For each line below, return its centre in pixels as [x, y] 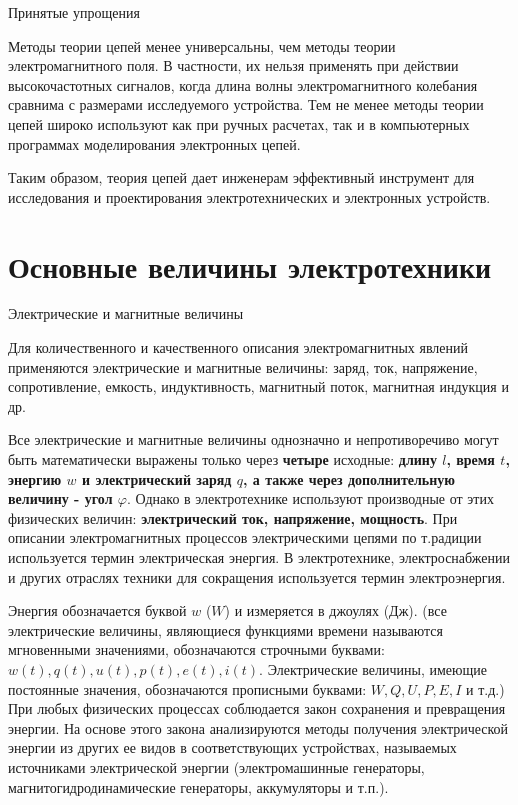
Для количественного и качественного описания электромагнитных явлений [238, 347]
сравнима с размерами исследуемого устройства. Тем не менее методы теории [246, 104]
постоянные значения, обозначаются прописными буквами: [187, 688]
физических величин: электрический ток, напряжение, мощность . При [233, 517]
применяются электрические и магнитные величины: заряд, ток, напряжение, [243, 366]
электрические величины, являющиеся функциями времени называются [225, 629]
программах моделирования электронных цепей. [154, 143]
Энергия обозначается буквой [97, 610]
